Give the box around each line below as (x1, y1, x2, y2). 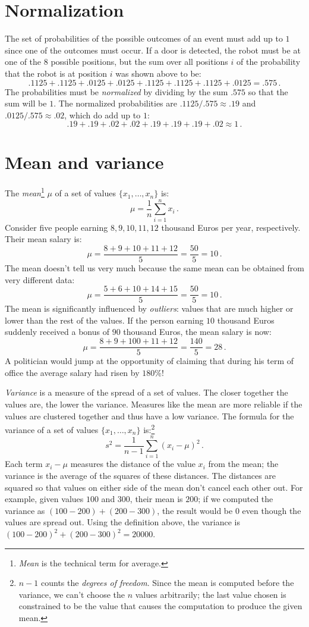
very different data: (5, 273, 75, 286)
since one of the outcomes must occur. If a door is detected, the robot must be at (5, 43, 301, 56)
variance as (5, 504, 45, 516)
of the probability (237, 55, 301, 68)
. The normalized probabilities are (53, 97, 177, 109)
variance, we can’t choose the (18, 588, 125, 600)
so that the (248, 85, 288, 98)
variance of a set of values (5, 423, 99, 435)
